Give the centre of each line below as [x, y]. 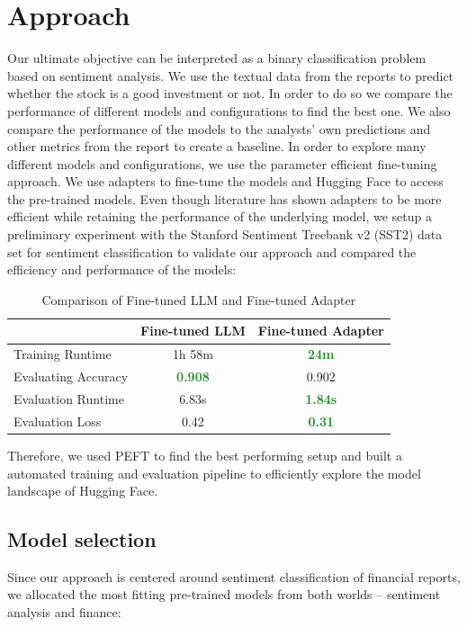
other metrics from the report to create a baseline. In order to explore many [217, 146]
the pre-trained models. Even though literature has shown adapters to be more [225, 198]
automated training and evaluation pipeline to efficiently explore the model [214, 473]
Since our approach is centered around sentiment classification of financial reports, [234, 576]
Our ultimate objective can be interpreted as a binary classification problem [217, 58]
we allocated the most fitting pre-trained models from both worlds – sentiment [224, 594]
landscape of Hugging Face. [83, 491]
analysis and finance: [64, 612]
